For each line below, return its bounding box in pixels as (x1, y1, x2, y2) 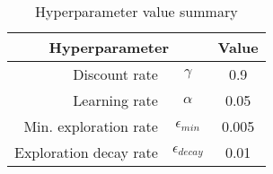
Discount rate (73, 64, 158, 84)
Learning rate (73, 90, 158, 110)
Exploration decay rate (14, 142, 158, 162)
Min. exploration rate (23, 116, 158, 136)
